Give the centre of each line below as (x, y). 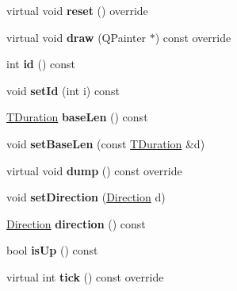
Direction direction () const (76, 223)
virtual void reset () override (77, 10)
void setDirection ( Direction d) (86, 197)
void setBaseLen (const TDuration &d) (106, 143)
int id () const (41, 64)
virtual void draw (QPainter (76, 37)
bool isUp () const (52, 250)
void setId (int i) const (63, 90)
